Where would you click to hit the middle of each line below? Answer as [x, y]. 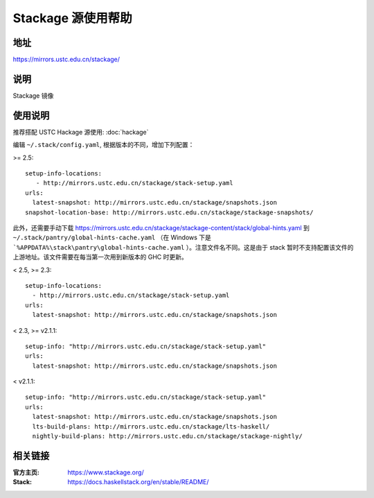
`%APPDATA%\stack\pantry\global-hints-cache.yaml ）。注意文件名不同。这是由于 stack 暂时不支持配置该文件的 [183, 247]
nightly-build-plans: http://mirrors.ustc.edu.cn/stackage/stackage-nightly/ [167, 436]
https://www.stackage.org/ [106, 472]
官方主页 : [26, 472]
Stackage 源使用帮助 [72, 18]
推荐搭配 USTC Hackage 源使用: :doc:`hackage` [81, 132]
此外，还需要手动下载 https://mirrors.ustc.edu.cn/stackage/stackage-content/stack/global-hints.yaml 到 [161, 228]
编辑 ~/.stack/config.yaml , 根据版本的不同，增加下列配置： [104, 145]
